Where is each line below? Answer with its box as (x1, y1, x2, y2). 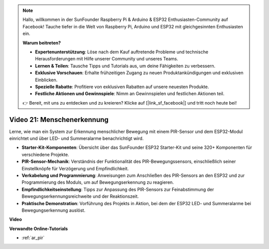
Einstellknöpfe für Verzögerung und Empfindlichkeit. (21, 165, 129, 171)
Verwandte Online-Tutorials (9, 226, 68, 232)
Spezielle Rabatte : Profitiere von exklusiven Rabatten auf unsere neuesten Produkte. (35, 84, 209, 90)
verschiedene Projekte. (21, 151, 69, 157)
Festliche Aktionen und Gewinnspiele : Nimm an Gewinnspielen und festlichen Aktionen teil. (35, 91, 225, 97)
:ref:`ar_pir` (21, 235, 45, 241)
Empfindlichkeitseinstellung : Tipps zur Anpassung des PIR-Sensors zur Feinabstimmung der (21, 186, 214, 192)
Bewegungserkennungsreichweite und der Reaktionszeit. (21, 193, 139, 199)
